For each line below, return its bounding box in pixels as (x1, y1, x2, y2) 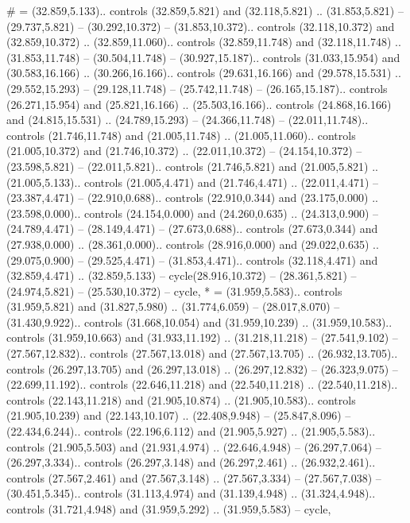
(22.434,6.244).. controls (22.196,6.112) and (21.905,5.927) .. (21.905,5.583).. (6, 423, 376, 440)
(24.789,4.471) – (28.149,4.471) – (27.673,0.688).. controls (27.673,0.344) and (6, 220, 378, 237)
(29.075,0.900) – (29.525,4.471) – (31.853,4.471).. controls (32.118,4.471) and (6, 251, 378, 268)
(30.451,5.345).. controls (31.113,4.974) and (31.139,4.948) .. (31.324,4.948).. (6, 485, 376, 502)
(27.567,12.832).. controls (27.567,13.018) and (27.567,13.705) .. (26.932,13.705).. (6, 345, 398, 362)
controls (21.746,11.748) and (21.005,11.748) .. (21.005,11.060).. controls (6, 126, 356, 143)
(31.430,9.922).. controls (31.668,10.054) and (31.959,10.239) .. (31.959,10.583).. (6, 313, 393, 330)
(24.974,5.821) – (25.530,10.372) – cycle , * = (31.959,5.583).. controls (6, 282, 342, 299)
